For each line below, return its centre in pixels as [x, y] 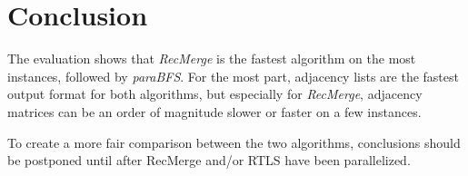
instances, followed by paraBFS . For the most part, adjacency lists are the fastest [233, 76]
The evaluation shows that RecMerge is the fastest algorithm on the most [212, 59]
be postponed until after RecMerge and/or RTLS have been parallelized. [209, 160]
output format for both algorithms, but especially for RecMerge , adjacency [215, 94]
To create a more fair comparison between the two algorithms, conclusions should [234, 142]
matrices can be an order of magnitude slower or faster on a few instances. [214, 111]
